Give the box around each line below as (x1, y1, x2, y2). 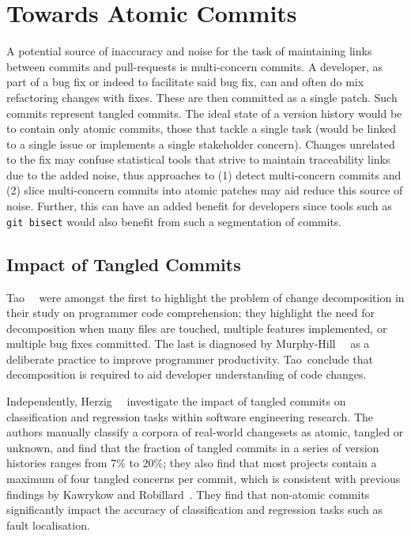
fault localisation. (6, 516, 90, 533)
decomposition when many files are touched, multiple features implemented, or (6, 319, 387, 336)
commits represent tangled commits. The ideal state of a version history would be (6, 104, 402, 121)
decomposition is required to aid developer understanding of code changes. (6, 366, 367, 383)
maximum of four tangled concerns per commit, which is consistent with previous (6, 470, 401, 487)
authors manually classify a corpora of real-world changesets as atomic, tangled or (6, 424, 404, 440)
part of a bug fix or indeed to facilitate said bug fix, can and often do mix (6, 74, 364, 90)
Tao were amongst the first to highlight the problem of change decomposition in (6, 289, 405, 305)
